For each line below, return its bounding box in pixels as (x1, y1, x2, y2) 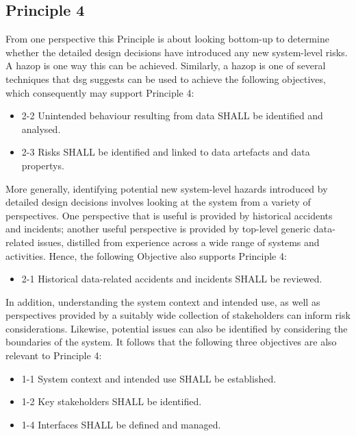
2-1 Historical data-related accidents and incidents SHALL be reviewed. (21, 271, 322, 286)
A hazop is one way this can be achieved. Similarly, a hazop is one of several (5, 58, 326, 73)
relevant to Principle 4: (5, 348, 102, 363)
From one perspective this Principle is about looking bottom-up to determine (5, 32, 329, 46)
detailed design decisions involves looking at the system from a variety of (5, 195, 311, 209)
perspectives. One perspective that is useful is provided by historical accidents (5, 208, 333, 222)
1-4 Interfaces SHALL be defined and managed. (21, 417, 221, 431)
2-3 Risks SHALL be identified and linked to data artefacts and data (21, 145, 310, 159)
